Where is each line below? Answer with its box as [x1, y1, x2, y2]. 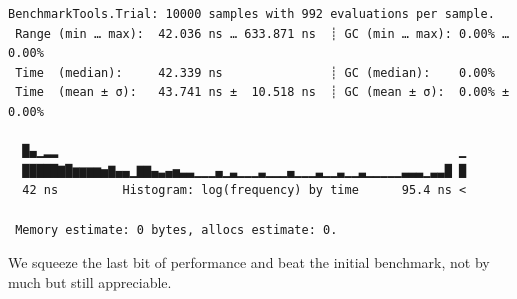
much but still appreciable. [8, 271, 172, 292]
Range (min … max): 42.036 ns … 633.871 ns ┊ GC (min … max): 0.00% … [15, 26, 510, 41]
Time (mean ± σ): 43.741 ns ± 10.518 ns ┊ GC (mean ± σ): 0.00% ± [15, 85, 510, 100]
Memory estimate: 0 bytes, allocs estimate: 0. [15, 222, 338, 237]
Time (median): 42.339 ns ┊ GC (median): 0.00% [15, 65, 495, 80]
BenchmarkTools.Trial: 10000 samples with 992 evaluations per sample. [8, 7, 495, 21]
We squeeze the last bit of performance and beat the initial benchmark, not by [8, 252, 490, 273]
